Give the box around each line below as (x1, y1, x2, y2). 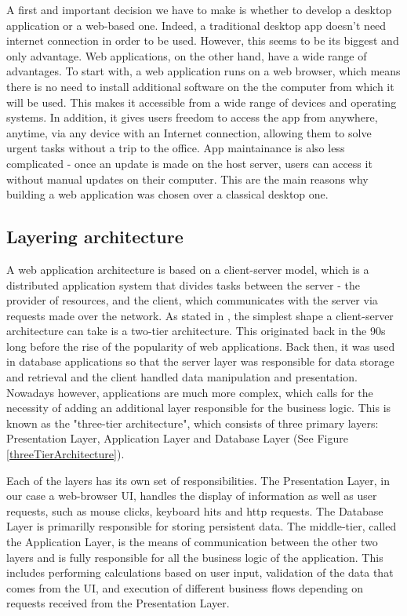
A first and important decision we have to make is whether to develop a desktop (6, 2, 392, 17)
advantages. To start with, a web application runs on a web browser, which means (6, 63, 401, 79)
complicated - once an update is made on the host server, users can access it (6, 155, 372, 171)
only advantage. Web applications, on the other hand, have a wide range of (6, 47, 367, 64)
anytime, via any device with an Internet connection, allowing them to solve (6, 124, 372, 140)
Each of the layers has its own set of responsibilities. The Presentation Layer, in (6, 472, 390, 488)
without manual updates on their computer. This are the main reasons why (6, 170, 369, 187)
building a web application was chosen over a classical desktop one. (6, 186, 329, 202)
